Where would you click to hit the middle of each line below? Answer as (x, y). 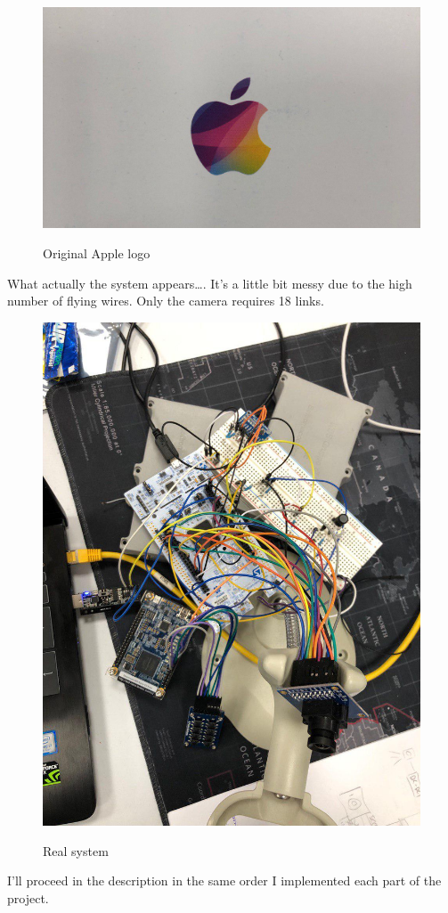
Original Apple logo (97, 253)
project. (28, 897)
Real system (76, 850)
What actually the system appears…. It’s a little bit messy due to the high (210, 283)
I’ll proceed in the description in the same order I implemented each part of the (224, 880)
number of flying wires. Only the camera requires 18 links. (166, 301)
